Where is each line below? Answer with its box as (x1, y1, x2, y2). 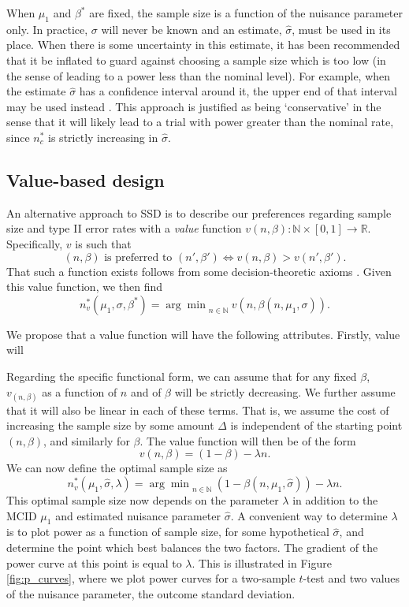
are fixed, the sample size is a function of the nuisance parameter (89, 5, 403, 20)
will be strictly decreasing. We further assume (174, 383, 396, 400)
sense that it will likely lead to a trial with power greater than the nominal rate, (6, 114, 394, 130)
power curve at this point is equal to (6, 554, 182, 571)
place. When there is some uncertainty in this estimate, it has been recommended (6, 36, 400, 53)
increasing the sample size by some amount (6, 417, 214, 434)
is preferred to (104, 251, 173, 263)
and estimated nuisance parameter (55, 507, 221, 523)
